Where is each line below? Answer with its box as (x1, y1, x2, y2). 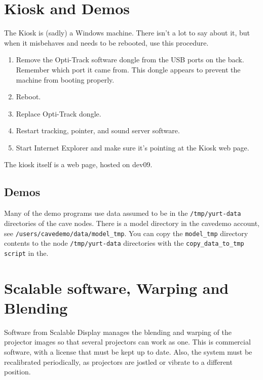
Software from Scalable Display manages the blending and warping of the (4, 326, 232, 337)
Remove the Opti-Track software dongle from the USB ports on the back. (16, 54, 244, 65)
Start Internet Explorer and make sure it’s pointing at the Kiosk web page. (16, 142, 249, 153)
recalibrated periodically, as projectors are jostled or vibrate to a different (4, 356, 233, 367)
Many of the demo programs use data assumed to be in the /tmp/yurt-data (4, 208, 241, 218)
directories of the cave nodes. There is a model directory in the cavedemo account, (4, 217, 259, 228)
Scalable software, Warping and (4, 277, 229, 298)
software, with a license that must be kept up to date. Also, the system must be (4, 346, 252, 357)
